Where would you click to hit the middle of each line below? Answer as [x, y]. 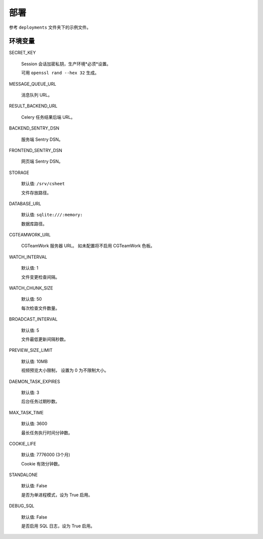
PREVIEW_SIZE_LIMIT [31, 350]
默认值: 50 [32, 299]
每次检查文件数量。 [40, 308]
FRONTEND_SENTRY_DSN [36, 150]
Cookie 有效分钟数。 [42, 463]
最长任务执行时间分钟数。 [47, 433]
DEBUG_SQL [22, 506]
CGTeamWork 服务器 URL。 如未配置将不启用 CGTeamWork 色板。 [88, 246]
